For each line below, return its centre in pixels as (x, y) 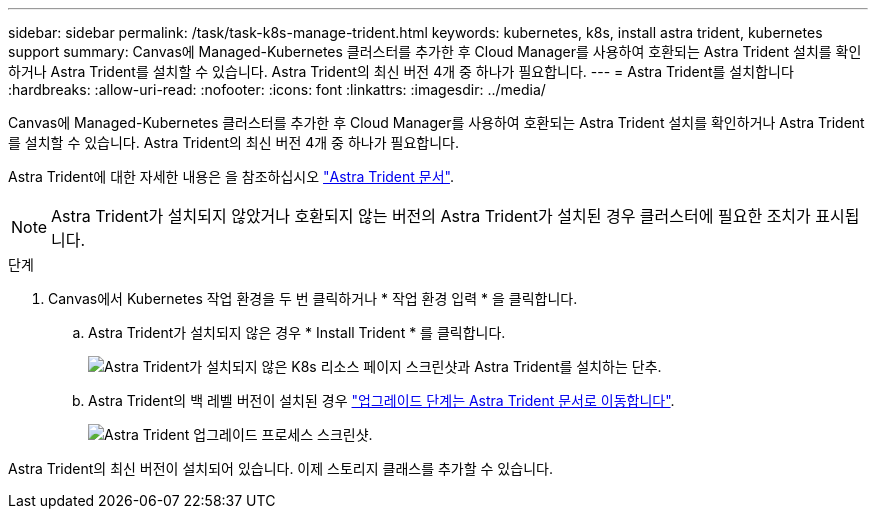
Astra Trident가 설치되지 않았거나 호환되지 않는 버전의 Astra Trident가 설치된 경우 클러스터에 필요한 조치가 (431, 216)
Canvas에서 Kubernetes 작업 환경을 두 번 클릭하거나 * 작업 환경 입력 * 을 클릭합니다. (313, 298)
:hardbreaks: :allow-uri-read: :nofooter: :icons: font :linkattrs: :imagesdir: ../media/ (277, 89)
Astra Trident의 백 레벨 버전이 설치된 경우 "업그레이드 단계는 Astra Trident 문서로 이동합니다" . (381, 400)
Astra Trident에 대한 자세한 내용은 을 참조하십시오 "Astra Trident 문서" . (231, 176)
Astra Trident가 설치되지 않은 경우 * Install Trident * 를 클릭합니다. (297, 332)
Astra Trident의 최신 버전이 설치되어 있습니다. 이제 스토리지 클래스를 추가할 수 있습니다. (280, 468)
